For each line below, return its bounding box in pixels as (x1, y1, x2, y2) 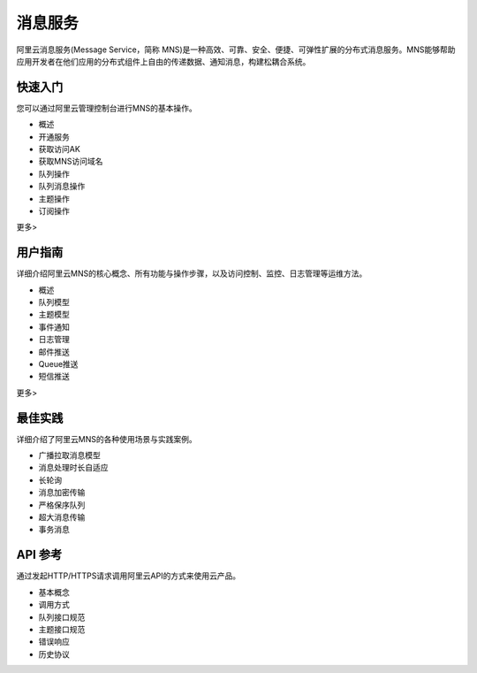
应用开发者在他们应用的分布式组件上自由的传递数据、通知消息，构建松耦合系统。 (16, 56, 311, 66)
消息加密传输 (38, 487, 86, 498)
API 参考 (16, 547, 63, 562)
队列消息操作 (38, 181, 86, 192)
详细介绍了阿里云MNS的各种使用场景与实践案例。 (16, 433, 198, 444)
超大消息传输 (38, 512, 86, 523)
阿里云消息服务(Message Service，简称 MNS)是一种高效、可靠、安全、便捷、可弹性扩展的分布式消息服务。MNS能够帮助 (16, 44, 456, 55)
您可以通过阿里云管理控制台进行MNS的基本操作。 (16, 103, 198, 113)
